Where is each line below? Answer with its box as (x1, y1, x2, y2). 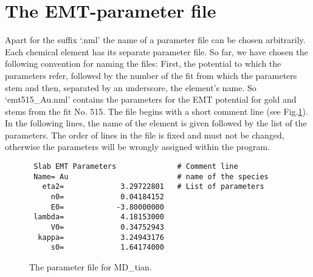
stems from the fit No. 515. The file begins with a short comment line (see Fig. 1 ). (5, 104, 308, 117)
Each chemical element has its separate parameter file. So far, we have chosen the (5, 45, 308, 58)
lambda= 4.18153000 (33, 213, 164, 222)
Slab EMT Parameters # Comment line (33, 162, 238, 171)
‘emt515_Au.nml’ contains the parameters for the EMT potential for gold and (5, 93, 297, 106)
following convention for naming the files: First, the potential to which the (5, 57, 281, 70)
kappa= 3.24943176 (38, 233, 164, 242)
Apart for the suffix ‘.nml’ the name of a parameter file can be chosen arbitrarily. (5, 33, 306, 46)
